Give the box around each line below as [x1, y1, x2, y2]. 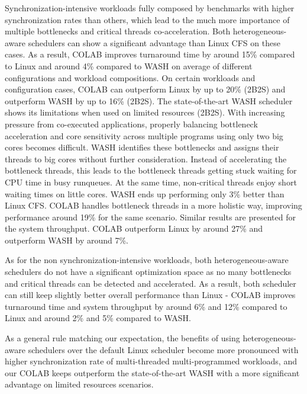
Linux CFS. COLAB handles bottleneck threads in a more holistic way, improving [5, 199, 302, 212]
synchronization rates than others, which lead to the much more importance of [5, 13, 290, 25]
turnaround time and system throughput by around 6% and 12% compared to [5, 300, 287, 312]
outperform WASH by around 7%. [5, 233, 128, 246]
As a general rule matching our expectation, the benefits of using [5, 332, 240, 344]
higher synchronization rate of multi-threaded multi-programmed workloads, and [5, 355, 297, 367]
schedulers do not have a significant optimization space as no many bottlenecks [5, 265, 292, 278]
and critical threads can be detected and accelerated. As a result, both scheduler [5, 277, 296, 289]
